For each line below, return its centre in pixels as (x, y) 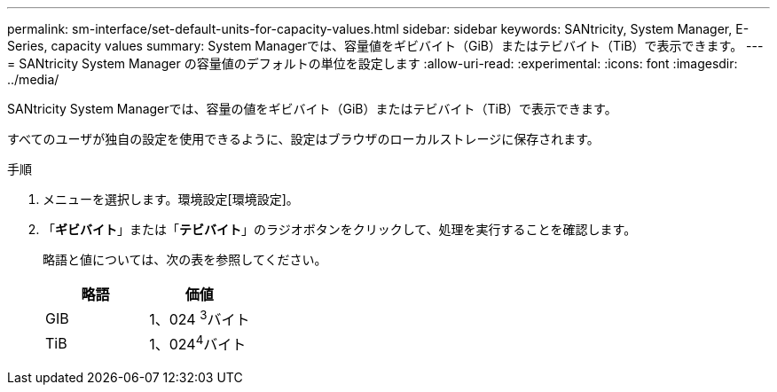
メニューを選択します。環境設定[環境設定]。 (171, 199)
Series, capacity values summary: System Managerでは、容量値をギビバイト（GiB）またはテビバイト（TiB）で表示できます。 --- (385, 46)
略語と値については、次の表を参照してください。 (185, 259)
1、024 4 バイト (198, 343)
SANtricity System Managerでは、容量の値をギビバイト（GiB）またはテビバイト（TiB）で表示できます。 (312, 109)
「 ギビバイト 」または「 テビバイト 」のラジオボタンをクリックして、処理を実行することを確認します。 (340, 229)
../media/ (33, 79)
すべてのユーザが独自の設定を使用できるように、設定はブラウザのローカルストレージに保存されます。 (303, 139)
